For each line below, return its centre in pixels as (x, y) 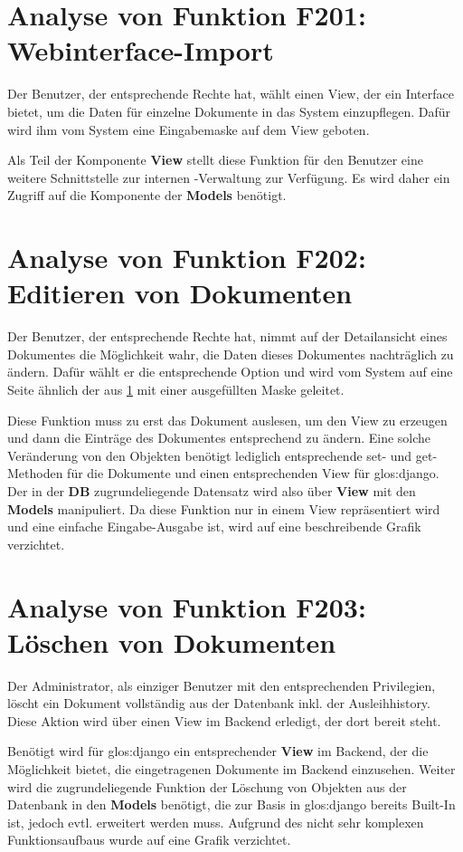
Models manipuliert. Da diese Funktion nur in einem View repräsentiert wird (224, 508)
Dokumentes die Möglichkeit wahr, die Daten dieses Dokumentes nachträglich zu (231, 354)
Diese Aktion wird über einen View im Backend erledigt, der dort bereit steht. (224, 720)
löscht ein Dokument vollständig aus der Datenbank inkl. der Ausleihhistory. (219, 703)
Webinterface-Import (141, 50)
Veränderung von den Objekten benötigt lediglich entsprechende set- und (210, 455)
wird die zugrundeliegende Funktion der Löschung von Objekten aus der (207, 786)
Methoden (35, 473)
